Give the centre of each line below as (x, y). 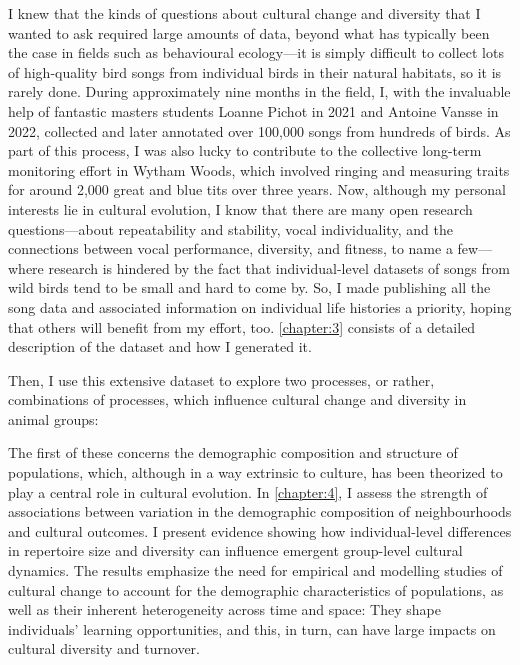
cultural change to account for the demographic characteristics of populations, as (256, 589)
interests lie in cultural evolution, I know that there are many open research (240, 208)
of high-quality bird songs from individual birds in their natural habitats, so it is (255, 71)
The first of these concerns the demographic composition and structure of (233, 452)
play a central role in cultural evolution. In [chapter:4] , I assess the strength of (248, 491)
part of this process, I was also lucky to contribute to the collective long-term (245, 150)
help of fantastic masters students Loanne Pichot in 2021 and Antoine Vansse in (253, 110)
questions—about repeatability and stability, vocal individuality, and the (230, 228)
